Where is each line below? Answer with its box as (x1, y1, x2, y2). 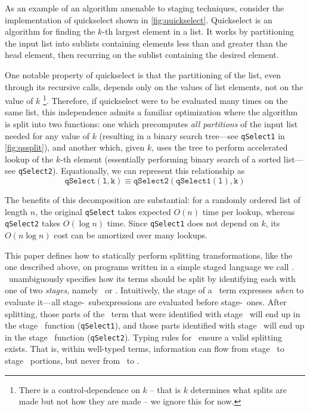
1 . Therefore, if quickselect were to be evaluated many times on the (43, 93, 288, 106)
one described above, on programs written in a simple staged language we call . (5, 260, 294, 273)
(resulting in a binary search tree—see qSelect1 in (99, 129, 285, 142)
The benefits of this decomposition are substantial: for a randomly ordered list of (5, 194, 300, 206)
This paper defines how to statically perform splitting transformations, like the (5, 249, 293, 261)
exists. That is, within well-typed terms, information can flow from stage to (5, 342, 284, 355)
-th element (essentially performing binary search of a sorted (60, 152, 281, 165)
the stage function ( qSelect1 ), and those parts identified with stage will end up (5, 319, 305, 332)
